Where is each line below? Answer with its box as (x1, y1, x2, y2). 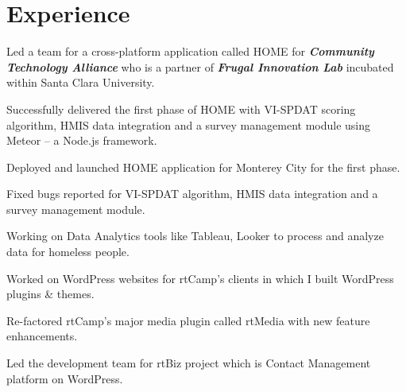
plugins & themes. (6, 285, 95, 302)
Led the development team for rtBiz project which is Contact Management (6, 355, 371, 371)
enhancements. (6, 328, 78, 344)
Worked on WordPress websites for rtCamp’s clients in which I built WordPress (6, 270, 394, 286)
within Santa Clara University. (6, 74, 155, 91)
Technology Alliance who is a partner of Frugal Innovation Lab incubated (6, 58, 394, 75)
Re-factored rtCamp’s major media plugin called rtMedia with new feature (6, 312, 370, 328)
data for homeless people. (6, 243, 130, 260)
